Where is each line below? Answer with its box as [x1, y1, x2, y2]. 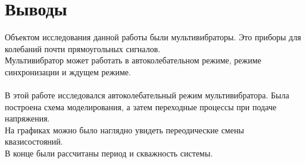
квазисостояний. [5, 135, 63, 148]
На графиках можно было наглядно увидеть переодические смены [5, 123, 244, 136]
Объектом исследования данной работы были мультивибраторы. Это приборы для [5, 31, 301, 43]
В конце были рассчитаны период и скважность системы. [5, 147, 213, 159]
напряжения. [5, 112, 50, 124]
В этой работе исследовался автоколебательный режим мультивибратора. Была [5, 89, 289, 101]
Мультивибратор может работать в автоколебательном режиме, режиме [5, 54, 261, 66]
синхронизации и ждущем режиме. [5, 65, 131, 78]
